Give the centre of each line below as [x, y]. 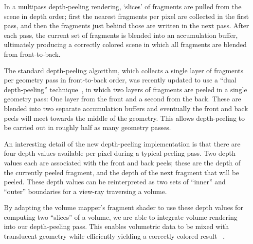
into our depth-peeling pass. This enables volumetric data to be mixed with [117, 226]
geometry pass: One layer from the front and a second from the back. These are [123, 99]
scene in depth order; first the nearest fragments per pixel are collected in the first [126, 16]
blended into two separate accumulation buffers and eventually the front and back [126, 108]
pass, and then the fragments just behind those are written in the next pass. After [126, 25]
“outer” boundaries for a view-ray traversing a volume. [85, 191]
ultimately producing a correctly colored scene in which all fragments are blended [125, 44]
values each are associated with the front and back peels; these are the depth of [122, 162]
